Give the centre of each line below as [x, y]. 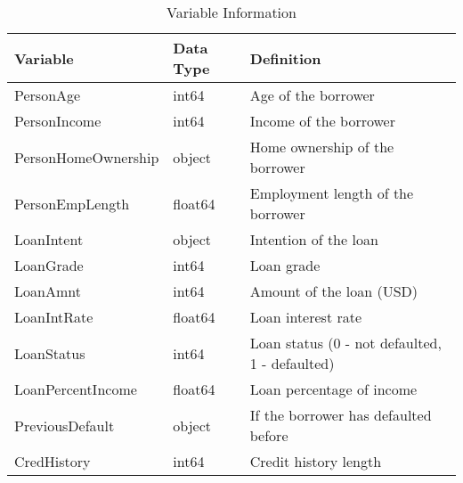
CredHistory [53, 461]
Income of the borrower [322, 121]
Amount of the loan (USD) [334, 291]
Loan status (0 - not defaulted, [345, 343]
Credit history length [316, 461]
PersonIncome [58, 121]
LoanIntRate [54, 317]
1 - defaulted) [292, 363]
